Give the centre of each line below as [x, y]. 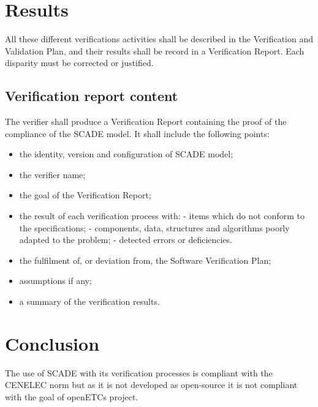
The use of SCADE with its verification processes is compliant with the [139, 372]
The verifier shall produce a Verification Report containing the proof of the [146, 121]
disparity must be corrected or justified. [79, 63]
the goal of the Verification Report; [85, 195]
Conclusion [52, 343]
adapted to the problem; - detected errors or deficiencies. [126, 240]
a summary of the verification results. [89, 301]
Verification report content [92, 96]
